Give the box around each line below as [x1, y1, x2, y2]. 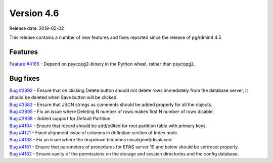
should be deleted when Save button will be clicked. [9, 94, 118, 100]
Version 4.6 [9, 8, 59, 19]
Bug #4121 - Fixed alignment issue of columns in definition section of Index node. [9, 130, 179, 136]
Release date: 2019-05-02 [9, 25, 64, 31]
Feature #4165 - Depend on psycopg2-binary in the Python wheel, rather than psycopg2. [9, 61, 195, 67]
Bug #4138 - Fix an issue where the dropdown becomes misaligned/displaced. [9, 137, 173, 143]
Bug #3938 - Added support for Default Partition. [9, 116, 112, 122]
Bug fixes [9, 74, 40, 83]
